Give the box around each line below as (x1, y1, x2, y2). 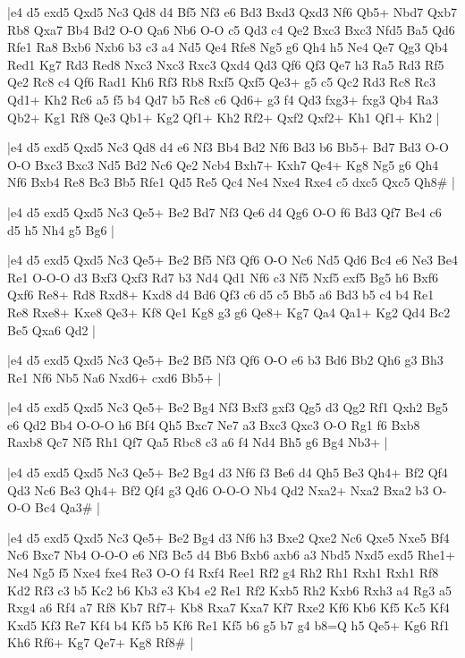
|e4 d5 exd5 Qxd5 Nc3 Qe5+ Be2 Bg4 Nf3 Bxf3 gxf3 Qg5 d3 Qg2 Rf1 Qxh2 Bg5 (7, 398, 448, 417)
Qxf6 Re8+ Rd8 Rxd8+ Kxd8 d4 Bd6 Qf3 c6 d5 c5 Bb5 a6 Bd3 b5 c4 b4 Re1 (7, 285, 435, 304)
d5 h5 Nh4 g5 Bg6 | (7, 220, 114, 239)
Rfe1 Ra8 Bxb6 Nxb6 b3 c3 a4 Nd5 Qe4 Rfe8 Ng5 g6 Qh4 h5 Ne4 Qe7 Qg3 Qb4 (7, 38, 448, 56)
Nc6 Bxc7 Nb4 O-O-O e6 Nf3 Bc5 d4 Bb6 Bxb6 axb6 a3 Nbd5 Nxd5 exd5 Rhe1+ (7, 545, 456, 564)
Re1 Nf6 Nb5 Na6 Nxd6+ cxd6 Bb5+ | (7, 367, 222, 386)
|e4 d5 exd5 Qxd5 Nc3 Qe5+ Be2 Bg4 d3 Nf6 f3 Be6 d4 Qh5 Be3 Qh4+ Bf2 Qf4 (7, 463, 448, 482)
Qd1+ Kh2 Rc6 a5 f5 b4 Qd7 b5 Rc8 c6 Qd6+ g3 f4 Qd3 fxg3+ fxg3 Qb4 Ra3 (7, 89, 439, 108)
